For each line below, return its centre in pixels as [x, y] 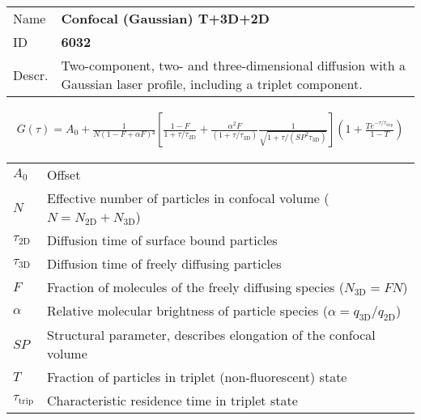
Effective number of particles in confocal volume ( [188, 198]
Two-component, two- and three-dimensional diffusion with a [234, 65]
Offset [64, 175]
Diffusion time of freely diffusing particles [164, 264]
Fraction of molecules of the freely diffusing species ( [196, 287]
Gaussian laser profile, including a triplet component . [212, 84]
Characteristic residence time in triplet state [172, 401]
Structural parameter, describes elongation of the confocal [211, 335]
